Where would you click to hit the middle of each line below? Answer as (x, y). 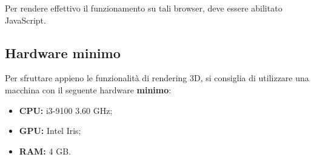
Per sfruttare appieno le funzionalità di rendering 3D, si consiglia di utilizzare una (157, 78)
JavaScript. (25, 20)
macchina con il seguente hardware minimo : (88, 89)
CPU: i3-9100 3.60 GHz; (66, 110)
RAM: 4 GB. (45, 151)
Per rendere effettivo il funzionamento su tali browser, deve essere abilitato (144, 8)
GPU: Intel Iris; (50, 131)
